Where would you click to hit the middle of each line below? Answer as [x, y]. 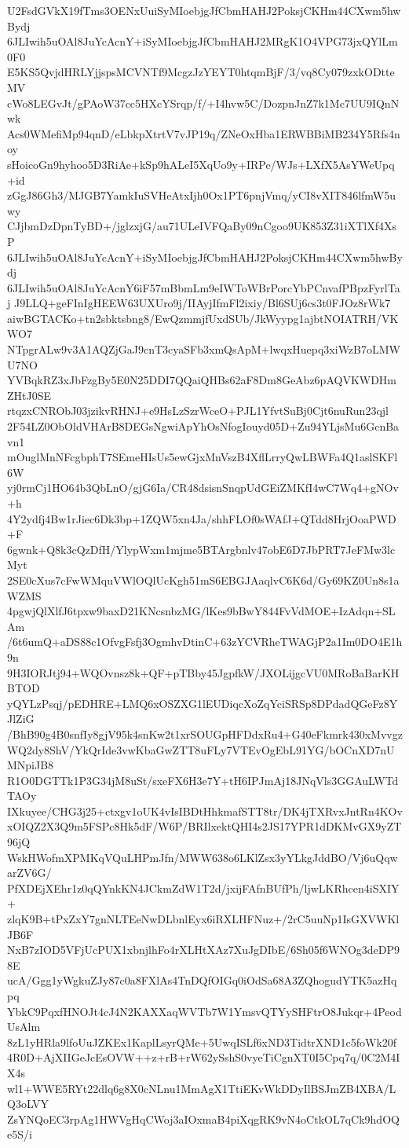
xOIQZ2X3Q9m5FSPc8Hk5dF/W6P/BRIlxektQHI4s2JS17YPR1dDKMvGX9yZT [204, 826]
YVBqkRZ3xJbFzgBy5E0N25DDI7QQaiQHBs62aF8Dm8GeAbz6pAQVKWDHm [202, 380]
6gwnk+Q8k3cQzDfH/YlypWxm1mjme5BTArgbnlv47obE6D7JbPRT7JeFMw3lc [201, 549]
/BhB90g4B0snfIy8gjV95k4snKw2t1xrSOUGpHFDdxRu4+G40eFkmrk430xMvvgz [205, 734]
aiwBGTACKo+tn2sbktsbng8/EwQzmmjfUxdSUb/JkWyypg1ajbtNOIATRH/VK [203, 318]
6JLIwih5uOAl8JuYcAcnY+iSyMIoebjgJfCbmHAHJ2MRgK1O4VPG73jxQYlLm [203, 41]
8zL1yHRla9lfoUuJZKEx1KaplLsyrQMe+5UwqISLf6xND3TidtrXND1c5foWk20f [202, 1042]
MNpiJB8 [31, 765]
